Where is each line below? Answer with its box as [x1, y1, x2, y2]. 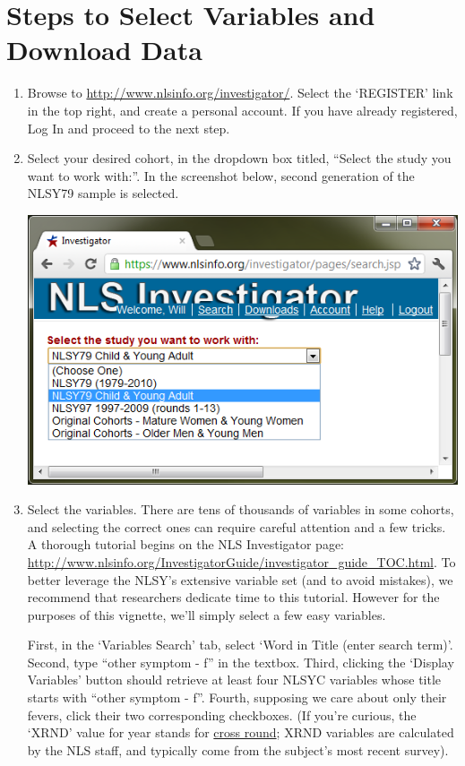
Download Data [6, 31, 202, 68]
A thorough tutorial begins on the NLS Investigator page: [27, 535, 345, 554]
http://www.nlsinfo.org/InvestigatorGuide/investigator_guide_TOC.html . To [27, 552, 456, 571]
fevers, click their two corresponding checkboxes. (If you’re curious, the [27, 705, 417, 724]
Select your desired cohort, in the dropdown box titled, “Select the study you [27, 149, 452, 168]
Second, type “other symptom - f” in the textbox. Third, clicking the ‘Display [27, 652, 454, 671]
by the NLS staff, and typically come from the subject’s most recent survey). [27, 740, 449, 759]
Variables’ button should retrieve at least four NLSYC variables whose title [27, 670, 442, 689]
